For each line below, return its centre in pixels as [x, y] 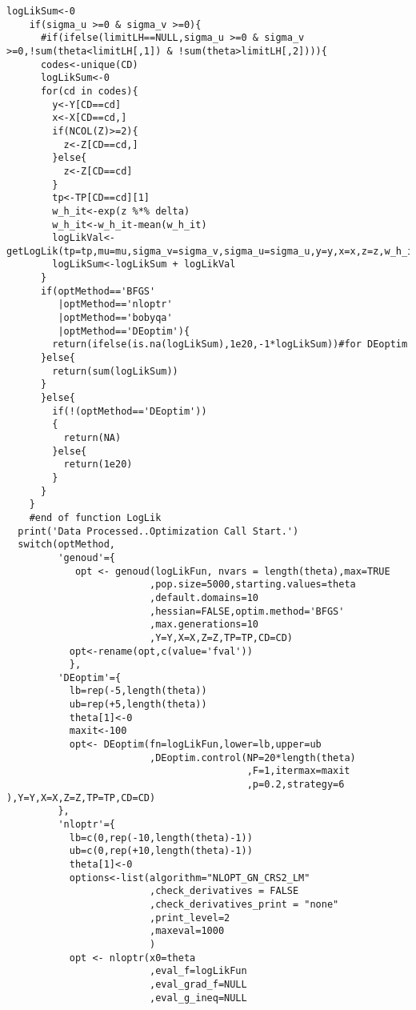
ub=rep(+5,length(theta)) [138, 705]
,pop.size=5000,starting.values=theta [252, 585]
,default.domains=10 [204, 597]
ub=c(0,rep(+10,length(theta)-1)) [161, 851]
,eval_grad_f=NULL [198, 984]
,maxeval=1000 [187, 931]
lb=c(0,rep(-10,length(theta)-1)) [161, 838]
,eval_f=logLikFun [198, 971]
